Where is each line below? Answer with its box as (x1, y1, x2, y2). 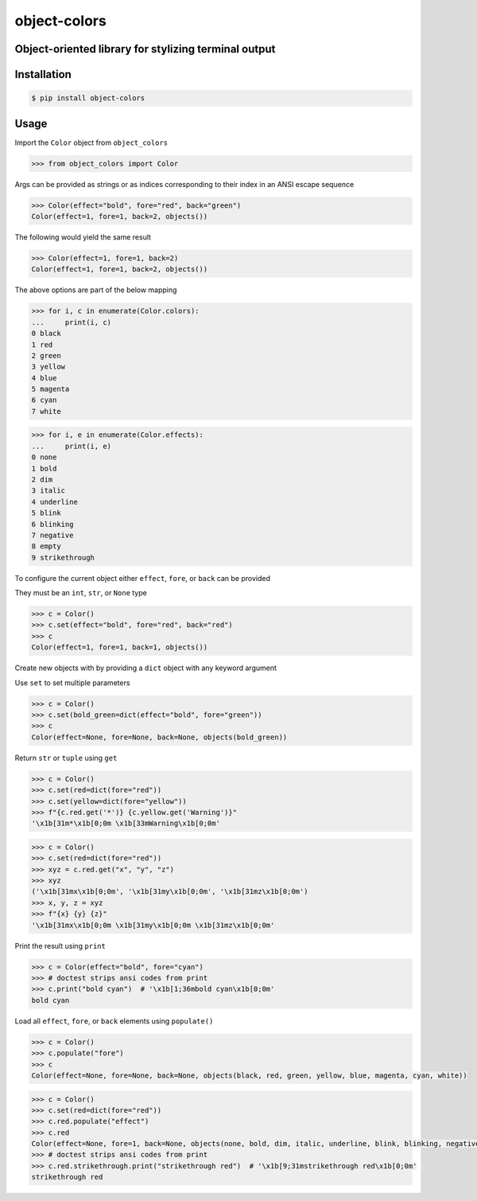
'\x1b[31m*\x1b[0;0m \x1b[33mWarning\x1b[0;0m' (31, 819, 220, 828)
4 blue (31, 373, 57, 382)
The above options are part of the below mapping (14, 285, 177, 294)
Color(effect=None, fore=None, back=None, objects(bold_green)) (31, 732, 288, 742)
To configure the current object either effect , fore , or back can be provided (14, 573, 270, 583)
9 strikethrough (31, 553, 95, 562)
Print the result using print (14, 941, 107, 950)
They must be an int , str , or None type (14, 588, 147, 598)
